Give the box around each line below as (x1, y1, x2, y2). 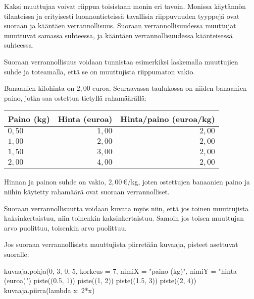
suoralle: (4, 248, 29, 259)
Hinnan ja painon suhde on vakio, (4, 177, 106, 187)
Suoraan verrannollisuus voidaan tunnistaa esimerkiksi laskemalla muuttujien (4, 56, 238, 66)
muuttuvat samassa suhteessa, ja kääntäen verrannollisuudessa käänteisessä (4, 30, 233, 40)
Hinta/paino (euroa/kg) (120, 113, 215, 125)
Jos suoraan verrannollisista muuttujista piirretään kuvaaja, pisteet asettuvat (4, 239, 238, 249)
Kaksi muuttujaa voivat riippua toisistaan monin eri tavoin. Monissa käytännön (4, 1, 246, 11)
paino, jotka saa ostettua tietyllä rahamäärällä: (4, 92, 147, 103)
